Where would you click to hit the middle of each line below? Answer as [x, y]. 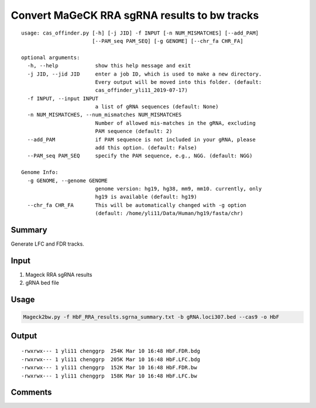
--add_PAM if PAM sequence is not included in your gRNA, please [141, 140]
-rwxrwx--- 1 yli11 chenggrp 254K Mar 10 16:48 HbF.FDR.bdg [111, 351]
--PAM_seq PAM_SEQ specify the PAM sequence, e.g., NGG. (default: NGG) [140, 156]
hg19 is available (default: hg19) [146, 197]
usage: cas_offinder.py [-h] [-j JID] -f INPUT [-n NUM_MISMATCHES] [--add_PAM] [140, 33]
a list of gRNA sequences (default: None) [157, 107]
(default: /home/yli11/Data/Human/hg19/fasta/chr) [169, 213]
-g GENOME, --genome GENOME [68, 181]
